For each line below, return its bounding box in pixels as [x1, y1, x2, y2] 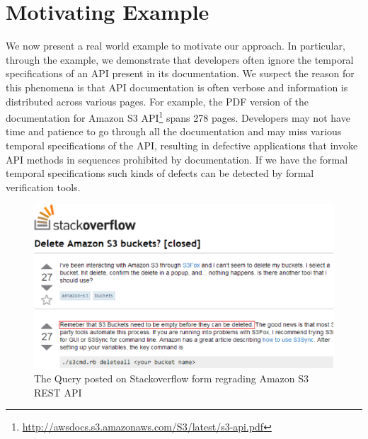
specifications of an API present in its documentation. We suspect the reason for [6, 66, 355, 81]
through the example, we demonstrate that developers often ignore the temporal [6, 52, 354, 67]
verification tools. [6, 179, 81, 194]
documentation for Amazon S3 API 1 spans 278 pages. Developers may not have [6, 108, 350, 125]
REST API [34, 384, 82, 399]
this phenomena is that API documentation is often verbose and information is [6, 79, 348, 94]
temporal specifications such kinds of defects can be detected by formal [6, 166, 314, 181]
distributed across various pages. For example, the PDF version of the [6, 93, 309, 108]
